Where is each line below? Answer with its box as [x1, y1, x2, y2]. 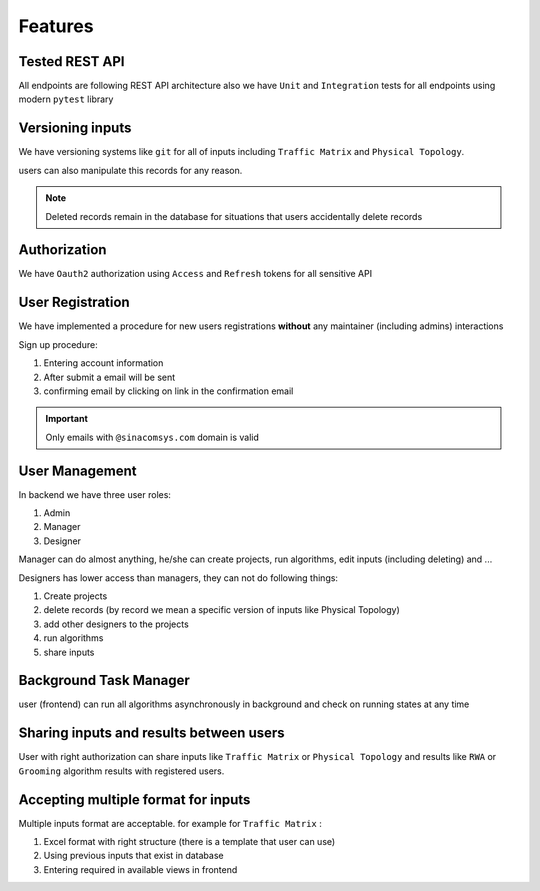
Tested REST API [18, 53, 125, 70]
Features [18, 15, 94, 37]
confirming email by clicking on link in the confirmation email [43, 385, 294, 397]
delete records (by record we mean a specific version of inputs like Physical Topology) [43, 604, 400, 616]
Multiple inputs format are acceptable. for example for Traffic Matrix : [18, 817, 322, 829]
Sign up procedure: [18, 338, 99, 350]
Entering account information [43, 357, 164, 369]
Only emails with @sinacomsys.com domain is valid [45, 431, 260, 443]
